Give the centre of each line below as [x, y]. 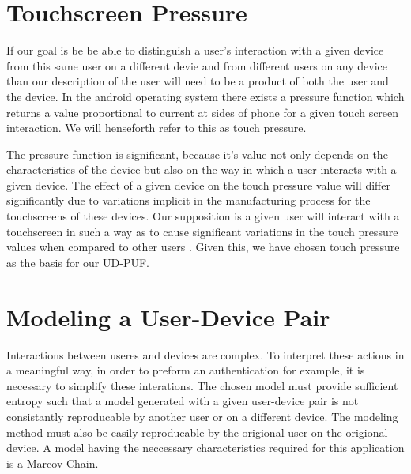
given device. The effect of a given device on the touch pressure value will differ [198, 184]
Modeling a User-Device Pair [168, 316]
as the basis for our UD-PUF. [78, 262]
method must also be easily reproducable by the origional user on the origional [197, 432]
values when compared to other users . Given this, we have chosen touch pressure [203, 247]
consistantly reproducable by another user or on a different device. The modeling [202, 416]
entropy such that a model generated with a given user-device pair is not [183, 401]
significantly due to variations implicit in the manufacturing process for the [189, 200]
